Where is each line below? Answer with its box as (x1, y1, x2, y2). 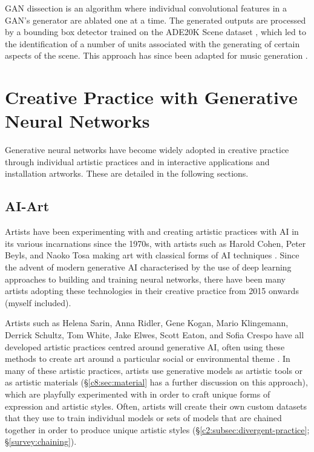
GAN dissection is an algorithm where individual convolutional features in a (5, 2, 287, 14)
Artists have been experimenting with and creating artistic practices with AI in (5, 225, 299, 238)
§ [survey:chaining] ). (5, 435, 77, 448)
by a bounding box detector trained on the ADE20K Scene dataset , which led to (5, 25, 306, 38)
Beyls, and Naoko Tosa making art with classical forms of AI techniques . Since (5, 249, 299, 261)
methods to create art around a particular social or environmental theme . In (5, 352, 290, 365)
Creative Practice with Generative (5, 85, 298, 110)
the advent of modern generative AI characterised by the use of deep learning (5, 261, 292, 273)
